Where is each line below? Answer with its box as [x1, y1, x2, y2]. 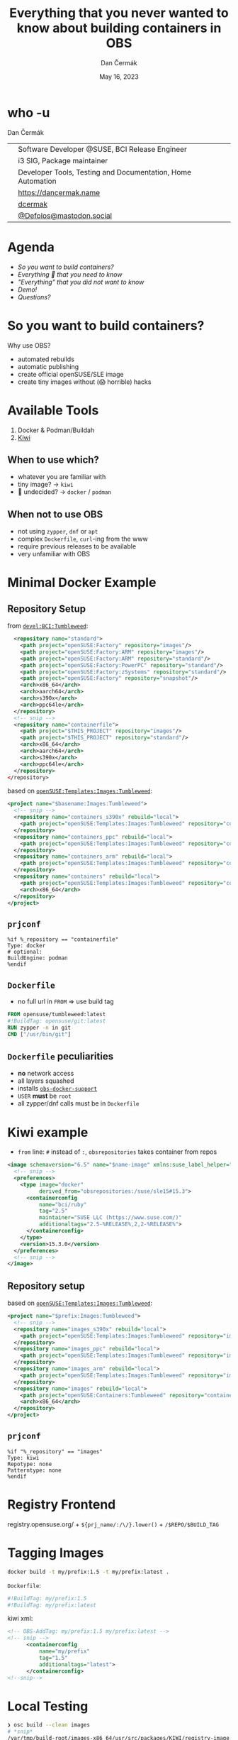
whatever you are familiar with [17, 473, 106, 481]
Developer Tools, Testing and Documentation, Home [18, 167, 192, 177]
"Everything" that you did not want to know [17, 277, 144, 286]
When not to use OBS [7, 508, 103, 520]
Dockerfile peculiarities [7, 1050, 114, 1062]
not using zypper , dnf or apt [17, 527, 98, 536]
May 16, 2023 [98, 72, 140, 81]
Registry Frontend [7, 1497, 116, 1513]
